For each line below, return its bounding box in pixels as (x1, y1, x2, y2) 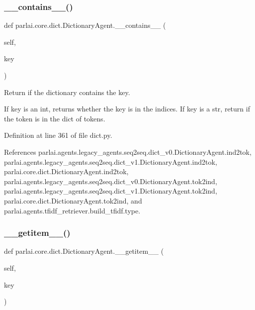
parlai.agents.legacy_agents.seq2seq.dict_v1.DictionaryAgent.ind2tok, (4, 156, 217, 167)
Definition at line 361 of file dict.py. (4, 130, 112, 140)
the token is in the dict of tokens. (4, 113, 105, 123)
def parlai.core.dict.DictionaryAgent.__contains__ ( (4, 20, 166, 30)
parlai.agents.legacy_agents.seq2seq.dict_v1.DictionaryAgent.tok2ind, (4, 186, 217, 196)
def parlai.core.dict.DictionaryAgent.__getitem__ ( (4, 246, 164, 256)
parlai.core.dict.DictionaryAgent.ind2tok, (4, 166, 129, 177)
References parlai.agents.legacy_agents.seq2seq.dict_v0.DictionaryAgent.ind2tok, (4, 146, 252, 157)
